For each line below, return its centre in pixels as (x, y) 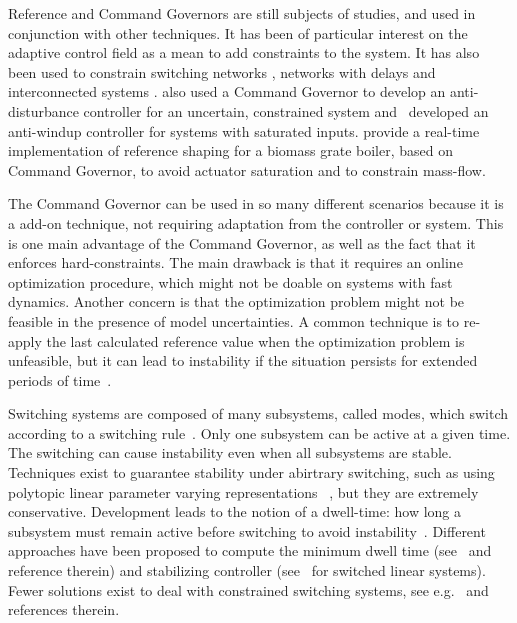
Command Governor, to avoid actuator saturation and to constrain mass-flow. (247, 169)
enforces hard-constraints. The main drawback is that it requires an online (235, 262)
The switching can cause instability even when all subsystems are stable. (230, 452)
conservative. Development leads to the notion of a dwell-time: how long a (235, 511)
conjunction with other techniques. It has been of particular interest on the (238, 32)
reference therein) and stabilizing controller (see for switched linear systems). (247, 570)
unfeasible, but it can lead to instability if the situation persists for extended (243, 360)
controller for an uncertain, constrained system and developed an (286, 110)
